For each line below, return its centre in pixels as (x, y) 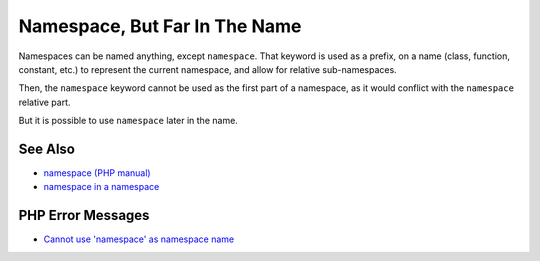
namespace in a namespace (101, 187)
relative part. (44, 102)
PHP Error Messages (84, 215)
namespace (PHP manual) (97, 173)
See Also (46, 148)
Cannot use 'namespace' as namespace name (139, 239)
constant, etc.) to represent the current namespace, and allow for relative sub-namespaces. (207, 69)
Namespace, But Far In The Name (160, 26)
